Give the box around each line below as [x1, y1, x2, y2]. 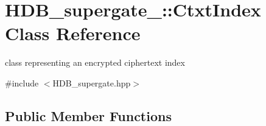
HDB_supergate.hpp [52, 76, 131, 89]
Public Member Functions [5, 106, 172, 125]
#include [5, 76, 39, 89]
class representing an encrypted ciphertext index [5, 56, 185, 69]
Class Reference [5, 21, 141, 46]
